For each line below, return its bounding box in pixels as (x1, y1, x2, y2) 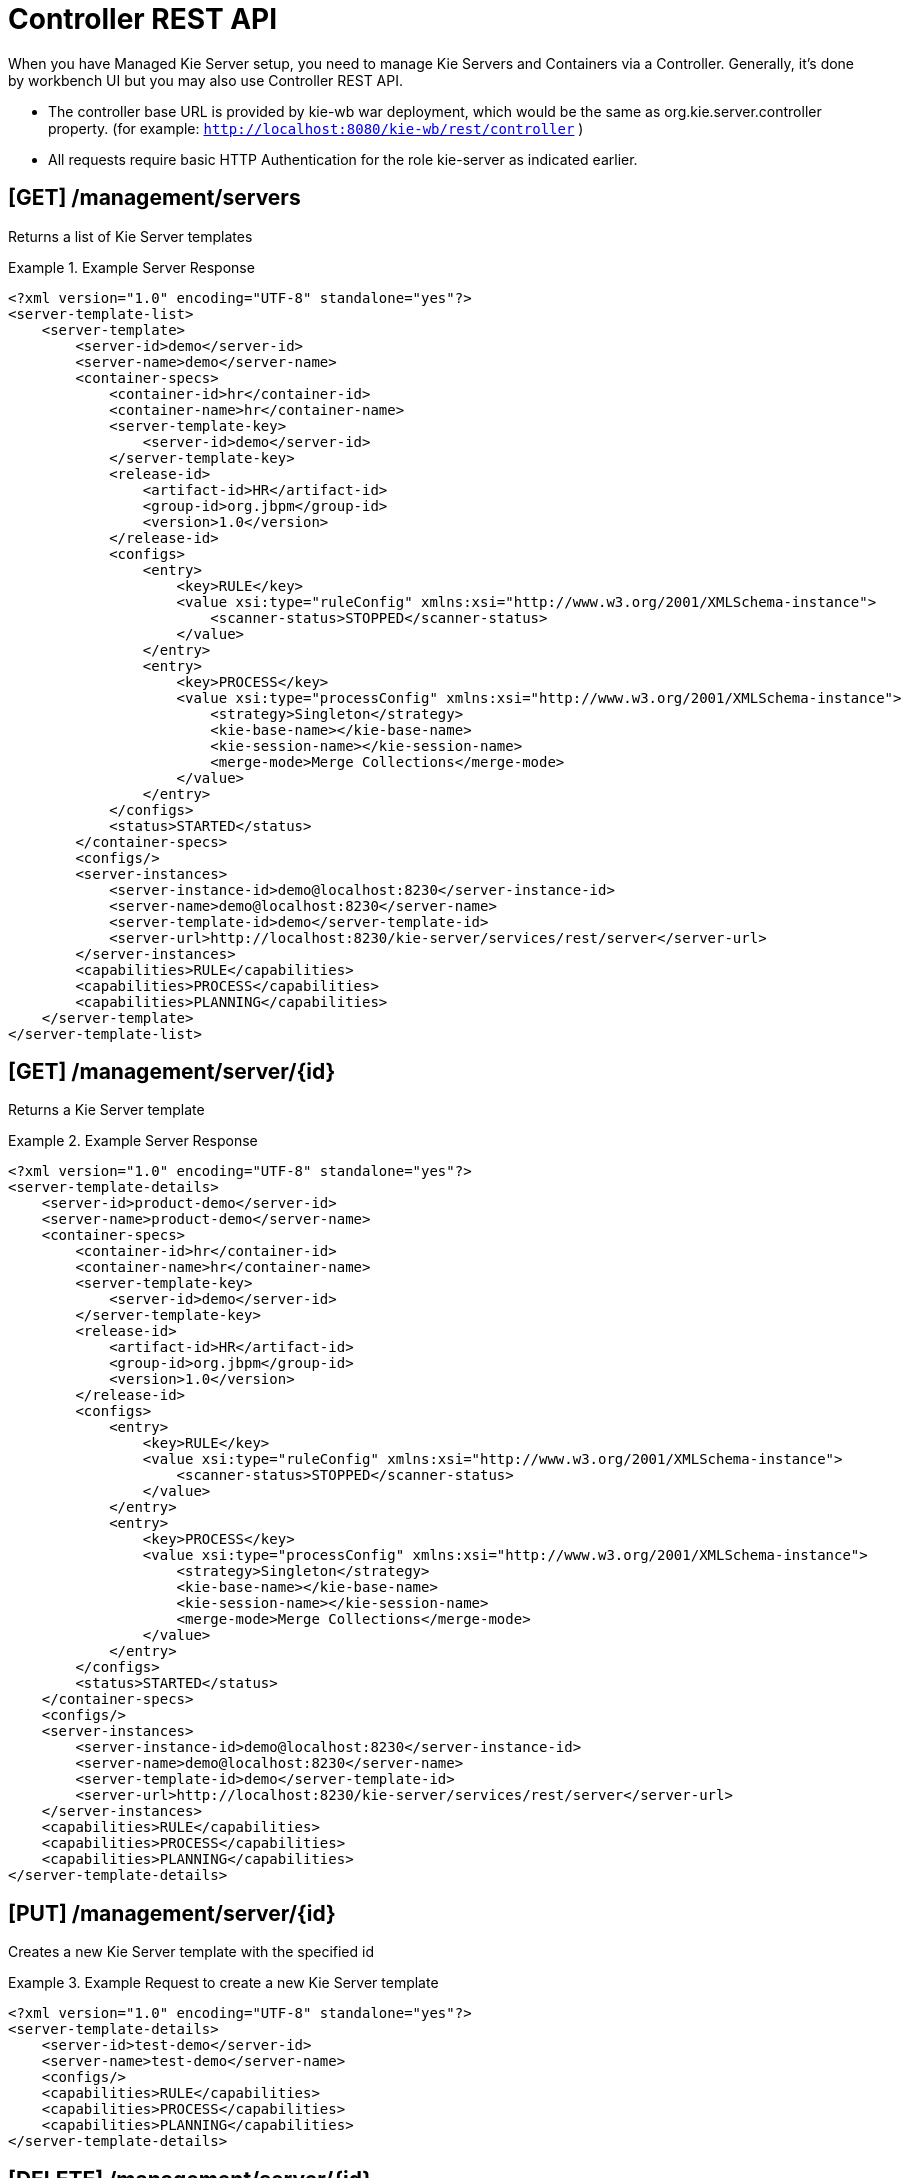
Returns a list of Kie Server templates (8, 227, 253, 245)
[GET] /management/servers (8, 185, 301, 211)
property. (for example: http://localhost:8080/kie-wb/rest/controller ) (48, 119, 584, 137)
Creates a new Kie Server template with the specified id (8, 1943, 375, 1961)
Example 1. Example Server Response (8, 258, 255, 276)
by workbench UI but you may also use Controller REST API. (8, 71, 404, 89)
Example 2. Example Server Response (8, 1132, 258, 1150)
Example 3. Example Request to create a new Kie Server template (8, 1974, 439, 1992)
